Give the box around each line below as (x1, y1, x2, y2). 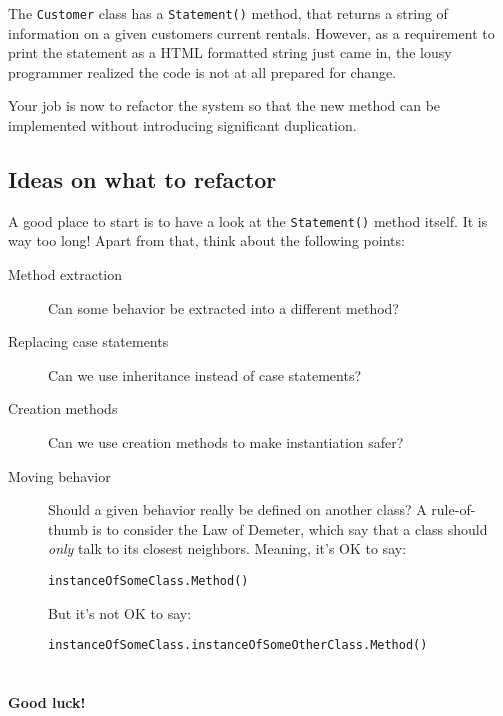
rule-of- (431, 499, 476, 520)
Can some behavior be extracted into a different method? (48, 297, 399, 318)
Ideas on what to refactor (8, 164, 277, 195)
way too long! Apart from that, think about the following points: (8, 230, 405, 251)
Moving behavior (8, 465, 111, 486)
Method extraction (8, 264, 123, 285)
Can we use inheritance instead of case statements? (48, 364, 362, 385)
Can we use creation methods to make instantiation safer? (48, 432, 404, 453)
